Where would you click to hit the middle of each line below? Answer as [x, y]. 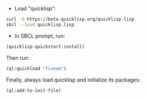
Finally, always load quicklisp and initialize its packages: [73, 80]
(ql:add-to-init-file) [34, 90]
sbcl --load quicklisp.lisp [40, 25]
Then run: [18, 57]
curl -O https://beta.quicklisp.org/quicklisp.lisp [70, 19]
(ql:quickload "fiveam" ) [36, 69]
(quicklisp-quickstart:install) [45, 46]
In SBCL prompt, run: [40, 36]
